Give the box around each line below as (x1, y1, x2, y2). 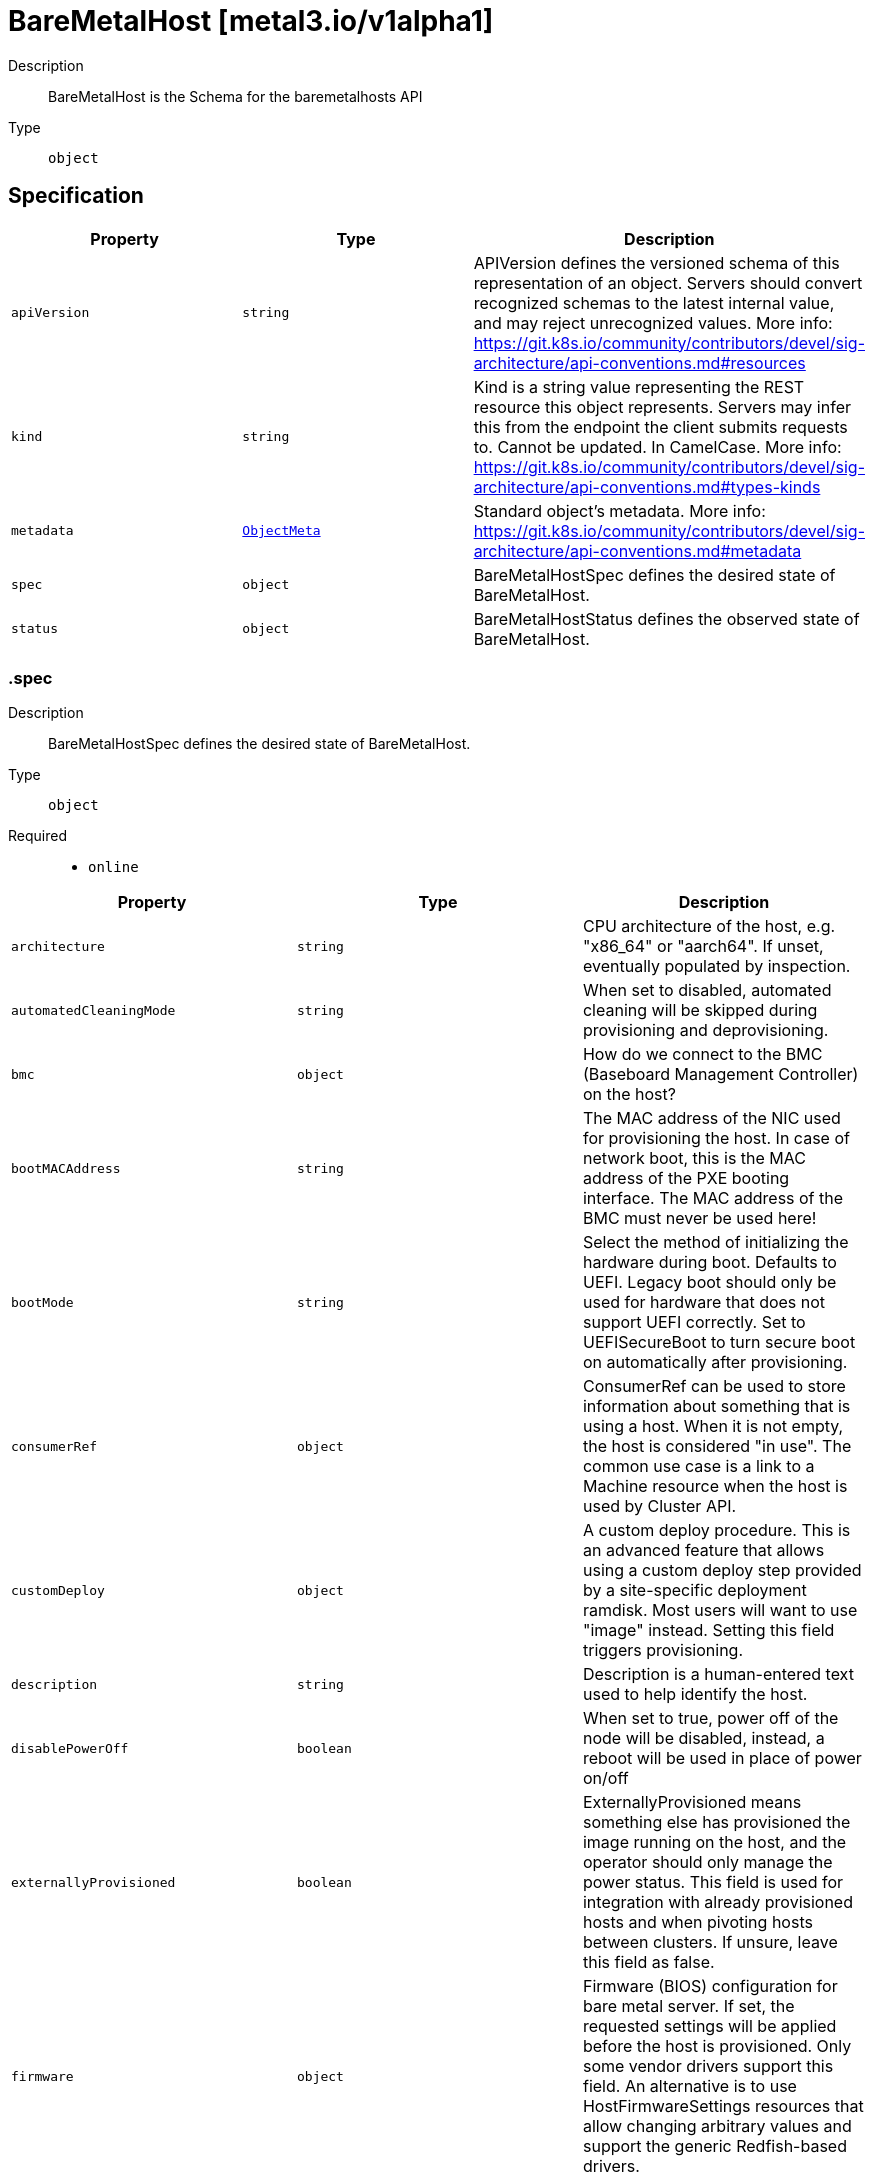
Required (8, 827, 67, 845)
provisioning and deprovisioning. (582, 1020, 829, 1041)
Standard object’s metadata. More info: (473, 500, 766, 521)
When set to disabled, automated (582, 980, 832, 1001)
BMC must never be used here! (582, 1208, 817, 1229)
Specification (8, 183, 144, 209)
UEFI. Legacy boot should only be (582, 1272, 837, 1293)
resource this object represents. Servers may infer (473, 396, 851, 417)
